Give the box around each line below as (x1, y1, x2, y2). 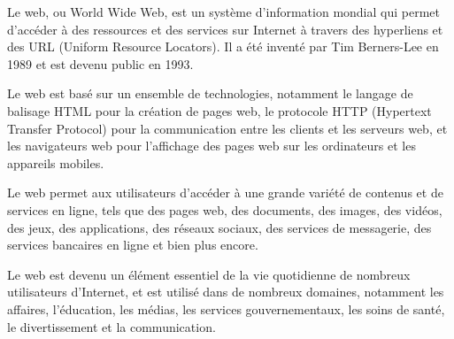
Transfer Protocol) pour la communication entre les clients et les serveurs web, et (7, 119, 448, 137)
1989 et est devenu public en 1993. (7, 54, 194, 73)
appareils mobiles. (7, 153, 104, 172)
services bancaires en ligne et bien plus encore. (7, 235, 258, 254)
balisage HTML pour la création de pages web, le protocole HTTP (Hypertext (7, 101, 432, 119)
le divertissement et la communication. (7, 317, 216, 335)
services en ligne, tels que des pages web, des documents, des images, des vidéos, (7, 200, 442, 219)
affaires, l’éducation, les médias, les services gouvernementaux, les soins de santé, (7, 299, 445, 318)
